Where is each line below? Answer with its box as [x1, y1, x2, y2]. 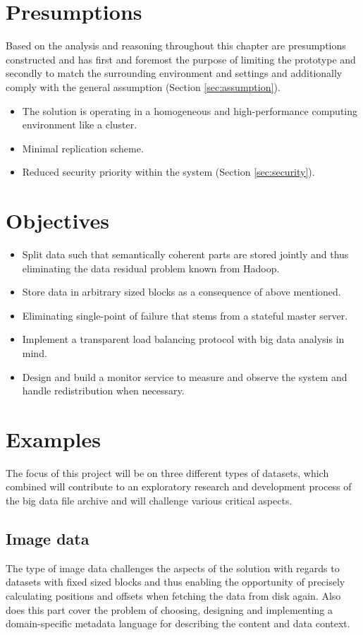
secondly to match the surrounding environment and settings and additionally [6, 66, 343, 80]
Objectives [6, 206, 109, 235]
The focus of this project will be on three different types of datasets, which [6, 465, 329, 480]
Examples [6, 424, 101, 453]
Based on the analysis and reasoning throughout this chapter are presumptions [6, 38, 346, 53]
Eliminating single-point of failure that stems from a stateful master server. [22, 308, 348, 322]
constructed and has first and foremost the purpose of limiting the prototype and [6, 52, 356, 66]
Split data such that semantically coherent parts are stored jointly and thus [22, 247, 349, 261]
